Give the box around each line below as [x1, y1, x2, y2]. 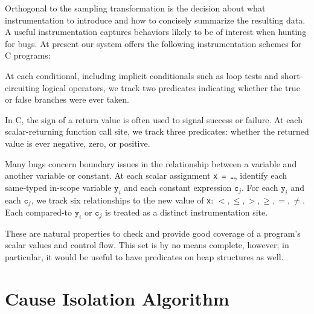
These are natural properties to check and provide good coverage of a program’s [5, 226, 301, 239]
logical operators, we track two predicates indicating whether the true [42, 81, 300, 94]
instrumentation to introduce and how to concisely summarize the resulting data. [5, 13, 306, 26]
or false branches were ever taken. [5, 93, 129, 106]
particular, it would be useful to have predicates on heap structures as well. [5, 251, 284, 263]
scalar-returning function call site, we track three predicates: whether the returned [5, 125, 309, 138]
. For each [242, 181, 278, 193]
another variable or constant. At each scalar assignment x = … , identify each [5, 169, 287, 182]
